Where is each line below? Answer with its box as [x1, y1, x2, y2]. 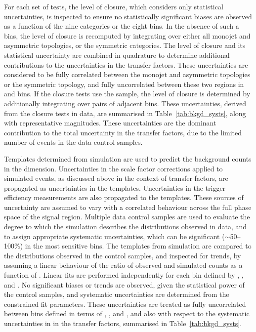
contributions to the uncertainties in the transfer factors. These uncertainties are [4, 59, 248, 70]
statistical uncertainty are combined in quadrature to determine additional [4, 49, 230, 60]
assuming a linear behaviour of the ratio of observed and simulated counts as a [4, 260, 243, 270]
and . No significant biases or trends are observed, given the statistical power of [4, 279, 245, 290]
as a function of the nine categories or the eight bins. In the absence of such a [4, 21, 239, 31]
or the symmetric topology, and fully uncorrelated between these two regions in [4, 79, 244, 89]
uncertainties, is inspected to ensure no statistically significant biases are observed [4, 11, 252, 21]
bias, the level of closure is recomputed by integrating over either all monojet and [4, 30, 251, 41]
